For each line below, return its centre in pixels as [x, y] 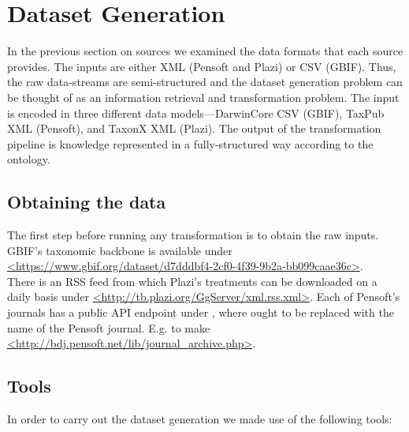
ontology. [29, 159]
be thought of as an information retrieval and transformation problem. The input [203, 97]
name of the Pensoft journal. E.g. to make [109, 327]
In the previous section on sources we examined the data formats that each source [205, 51]
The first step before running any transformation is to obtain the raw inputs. [193, 235]
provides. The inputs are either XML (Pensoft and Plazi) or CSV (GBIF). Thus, [202, 66]
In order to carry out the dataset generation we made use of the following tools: [200, 419]
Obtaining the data [87, 202]
